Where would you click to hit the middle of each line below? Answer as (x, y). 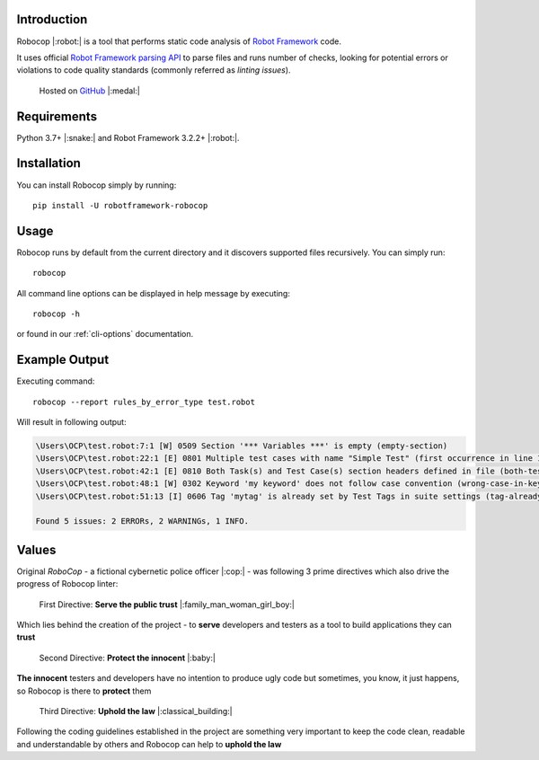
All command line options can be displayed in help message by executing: (154, 293)
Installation (49, 163)
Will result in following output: (71, 422)
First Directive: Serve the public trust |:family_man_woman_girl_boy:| (167, 604)
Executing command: (56, 381)
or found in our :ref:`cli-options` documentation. (105, 334)
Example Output (63, 360)
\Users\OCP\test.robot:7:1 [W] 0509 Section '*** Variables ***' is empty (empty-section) (242, 446)
